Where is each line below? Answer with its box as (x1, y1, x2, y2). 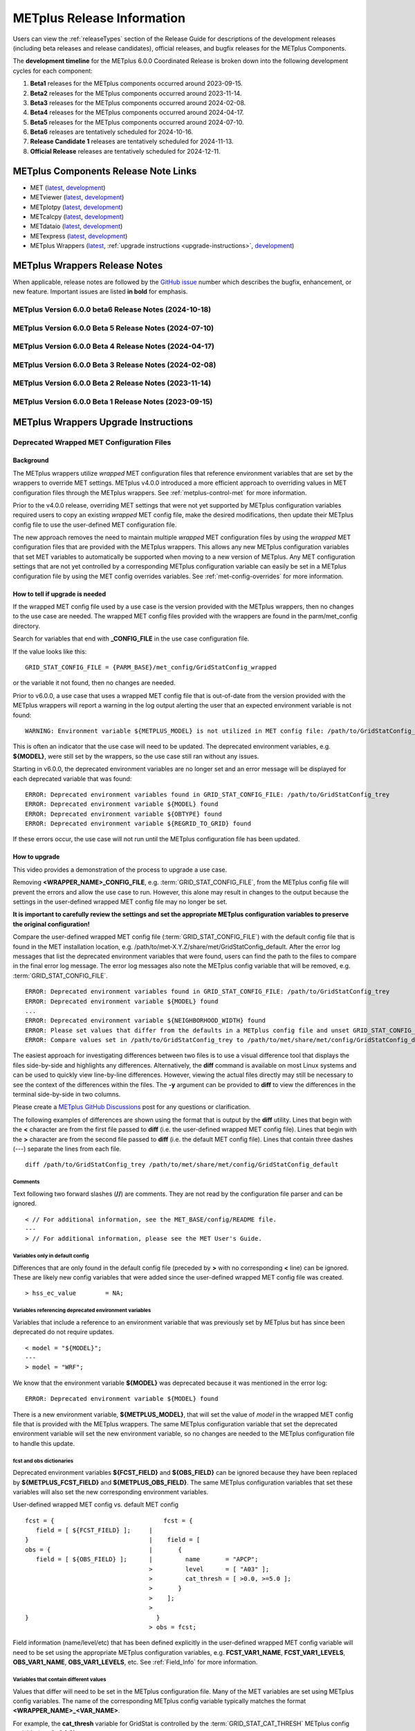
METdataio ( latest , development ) (30, 222, 123, 231)
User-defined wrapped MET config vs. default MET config (12, 1500, 179, 1509)
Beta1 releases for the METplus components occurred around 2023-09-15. (30, 80, 243, 88)
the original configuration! (12, 920, 90, 928)
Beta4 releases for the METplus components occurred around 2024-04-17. (30, 108, 244, 117)
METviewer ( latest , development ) (30, 193, 124, 201)
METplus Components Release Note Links (12, 165, 197, 177)
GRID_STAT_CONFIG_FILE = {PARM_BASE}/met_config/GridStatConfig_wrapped (25, 663, 277, 671)
